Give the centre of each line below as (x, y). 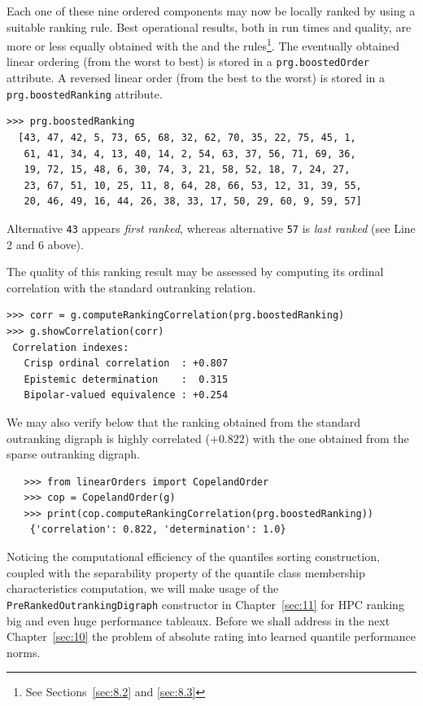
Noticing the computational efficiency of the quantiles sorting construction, (193, 557)
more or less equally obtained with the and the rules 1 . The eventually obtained (203, 44)
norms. (24, 652)
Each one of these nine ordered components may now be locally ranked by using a (211, 11)
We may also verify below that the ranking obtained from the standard (184, 421)
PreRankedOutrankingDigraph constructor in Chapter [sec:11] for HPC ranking (205, 604)
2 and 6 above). (45, 244)
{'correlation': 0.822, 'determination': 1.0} (158, 530)
